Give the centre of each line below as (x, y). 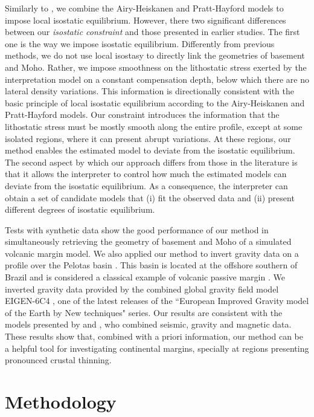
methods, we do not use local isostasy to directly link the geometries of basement (155, 55)
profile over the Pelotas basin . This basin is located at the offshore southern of (151, 265)
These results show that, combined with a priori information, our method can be (154, 336)
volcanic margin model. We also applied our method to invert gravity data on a (152, 253)
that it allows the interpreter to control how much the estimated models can (146, 174)
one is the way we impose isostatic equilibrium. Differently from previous (140, 43)
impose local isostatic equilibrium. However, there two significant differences (146, 20)
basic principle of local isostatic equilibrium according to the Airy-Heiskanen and (155, 102)
